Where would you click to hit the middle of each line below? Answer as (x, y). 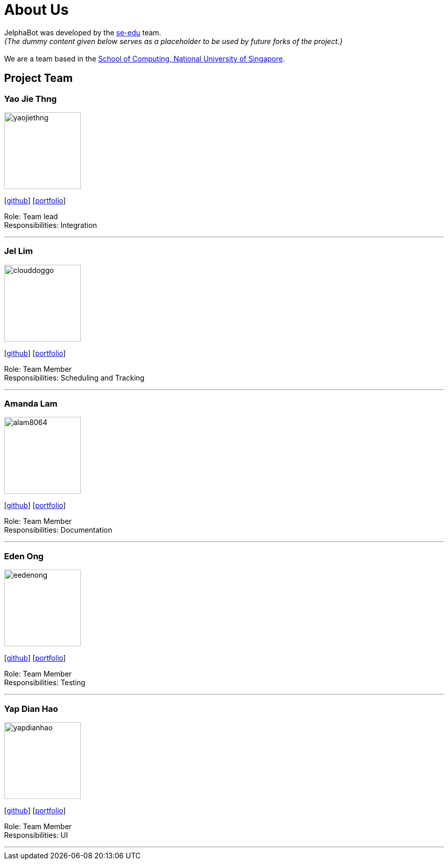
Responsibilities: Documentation (58, 530)
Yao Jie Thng (30, 99)
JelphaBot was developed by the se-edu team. (83, 32)
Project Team (39, 78)
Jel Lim (19, 251)
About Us (37, 10)
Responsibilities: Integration (51, 225)
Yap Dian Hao (31, 709)
